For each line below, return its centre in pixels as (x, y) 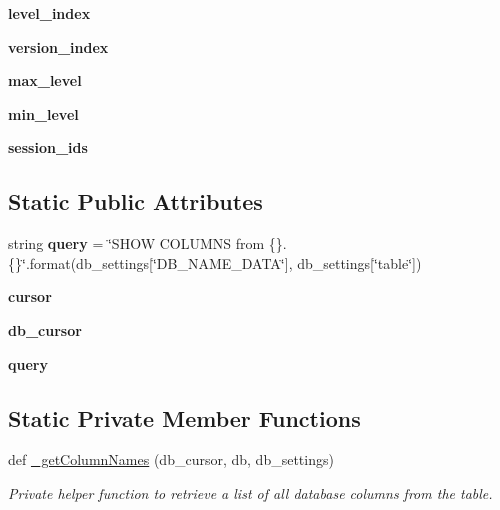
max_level (45, 80)
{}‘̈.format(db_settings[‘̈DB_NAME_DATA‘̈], (150, 262)
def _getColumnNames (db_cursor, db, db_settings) (171, 459)
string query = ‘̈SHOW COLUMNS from (136, 243)
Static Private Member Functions (184, 417)
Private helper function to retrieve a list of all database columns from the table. (250, 492)
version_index (58, 46)
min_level (43, 113)
